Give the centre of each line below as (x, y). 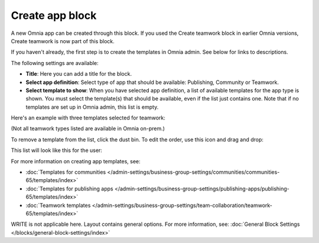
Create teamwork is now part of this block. (63, 41)
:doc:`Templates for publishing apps (69, 189)
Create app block (54, 15)
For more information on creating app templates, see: (76, 161)
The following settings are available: (55, 63)
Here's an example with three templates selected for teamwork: (88, 118)
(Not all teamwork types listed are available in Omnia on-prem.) (88, 129)
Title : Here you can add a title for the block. (79, 74)
